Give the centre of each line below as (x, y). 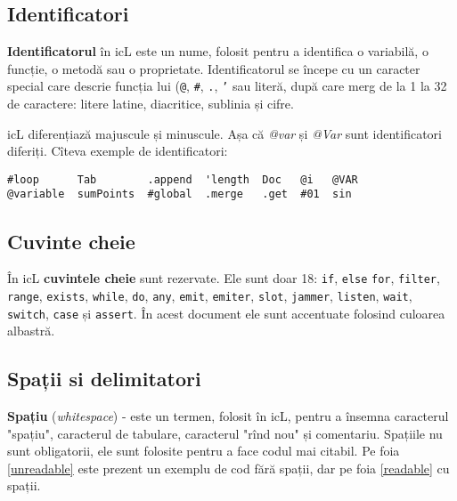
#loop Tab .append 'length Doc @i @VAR (183, 179)
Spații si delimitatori (104, 379)
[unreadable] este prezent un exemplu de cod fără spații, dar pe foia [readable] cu (228, 468)
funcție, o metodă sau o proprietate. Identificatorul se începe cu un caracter (214, 68)
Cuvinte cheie (71, 241)
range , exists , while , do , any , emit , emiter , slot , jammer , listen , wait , (210, 295)
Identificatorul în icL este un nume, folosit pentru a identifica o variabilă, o (218, 51)
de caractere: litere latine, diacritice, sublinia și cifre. (151, 104)
